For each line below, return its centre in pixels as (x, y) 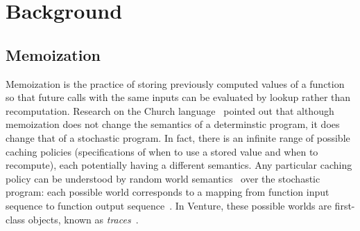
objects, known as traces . (83, 219)
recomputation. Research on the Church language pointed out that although (170, 110)
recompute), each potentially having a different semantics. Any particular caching (179, 165)
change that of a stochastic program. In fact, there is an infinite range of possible (178, 137)
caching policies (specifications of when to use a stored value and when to (162, 151)
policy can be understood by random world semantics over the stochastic (163, 178)
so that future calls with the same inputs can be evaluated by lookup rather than (178, 97)
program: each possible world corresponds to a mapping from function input (168, 192)
